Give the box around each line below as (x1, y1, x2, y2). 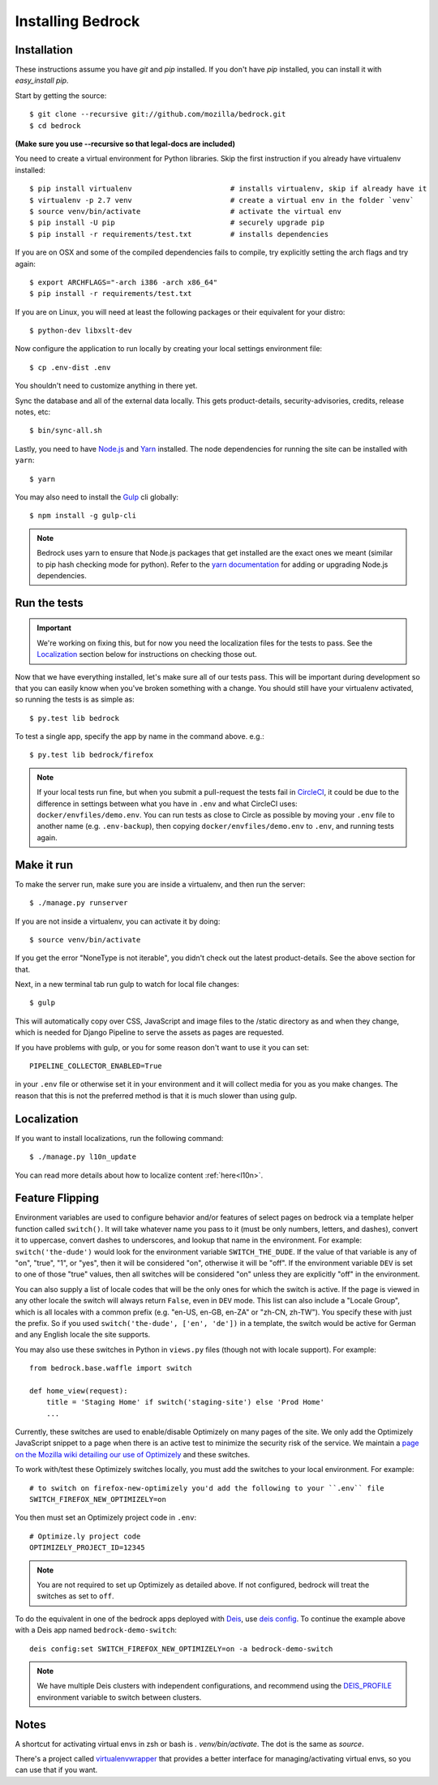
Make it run (15, 858, 74, 872)
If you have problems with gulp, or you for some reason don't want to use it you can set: (15, 1042, 310, 1052)
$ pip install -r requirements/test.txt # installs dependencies (29, 230, 329, 238)
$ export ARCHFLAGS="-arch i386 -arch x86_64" (29, 277, 218, 287)
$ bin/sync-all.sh (29, 426, 103, 436)
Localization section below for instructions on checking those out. (36, 650, 257, 659)
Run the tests (15, 596, 84, 610)
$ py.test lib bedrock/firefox (29, 750, 154, 760)
